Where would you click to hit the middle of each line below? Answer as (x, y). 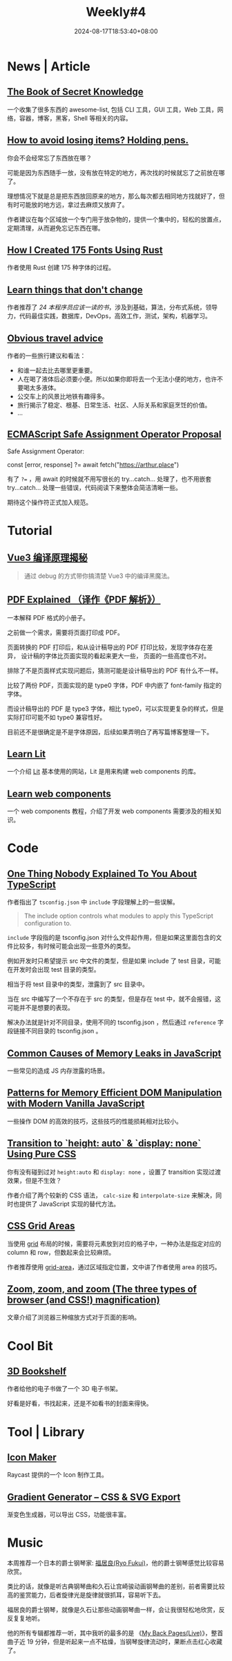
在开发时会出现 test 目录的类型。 (54, 970)
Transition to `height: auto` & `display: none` (104, 1144)
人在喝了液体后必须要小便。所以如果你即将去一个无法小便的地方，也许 (117, 379)
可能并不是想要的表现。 (40, 1008)
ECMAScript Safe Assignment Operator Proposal (114, 434)
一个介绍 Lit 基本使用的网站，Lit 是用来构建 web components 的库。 (104, 772)
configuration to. (48, 923)
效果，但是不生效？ (35, 1180)
